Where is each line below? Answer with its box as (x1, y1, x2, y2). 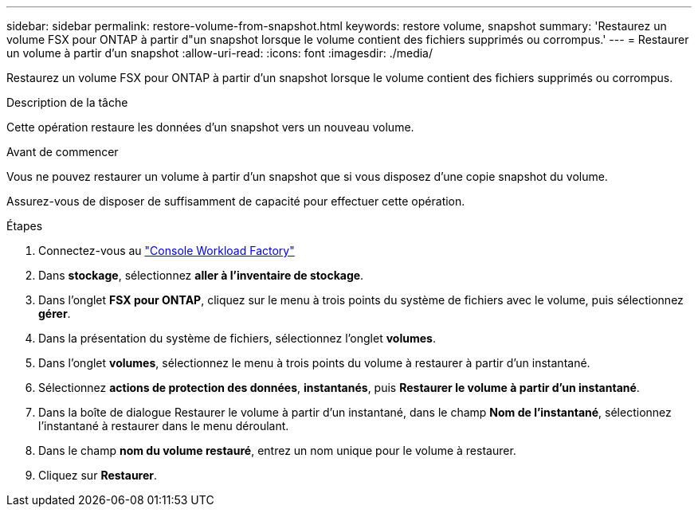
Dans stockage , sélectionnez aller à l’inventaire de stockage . (38, 268, 364, 282)
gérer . (38, 307, 71, 320)
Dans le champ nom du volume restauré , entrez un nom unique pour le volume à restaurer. (38, 444, 516, 457)
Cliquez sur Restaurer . (38, 468, 158, 482)
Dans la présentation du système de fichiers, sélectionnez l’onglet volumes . (38, 331, 436, 345)
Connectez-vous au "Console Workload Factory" (38, 244, 295, 257)
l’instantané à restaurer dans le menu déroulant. (38, 419, 289, 433)
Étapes (6, 219, 43, 233)
